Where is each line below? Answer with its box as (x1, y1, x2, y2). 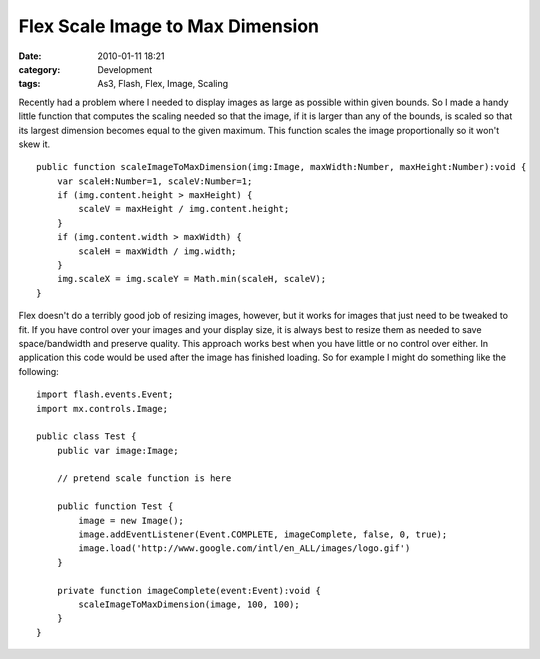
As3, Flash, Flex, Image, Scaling (97, 78, 229, 90)
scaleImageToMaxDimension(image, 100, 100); (78, 599, 300, 610)
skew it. (18, 138, 51, 150)
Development (97, 63, 153, 75)
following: (18, 365, 59, 377)
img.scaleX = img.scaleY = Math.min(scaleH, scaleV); (56, 273, 327, 285)
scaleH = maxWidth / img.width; (78, 245, 237, 257)
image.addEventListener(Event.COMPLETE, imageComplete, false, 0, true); (78, 529, 448, 540)
